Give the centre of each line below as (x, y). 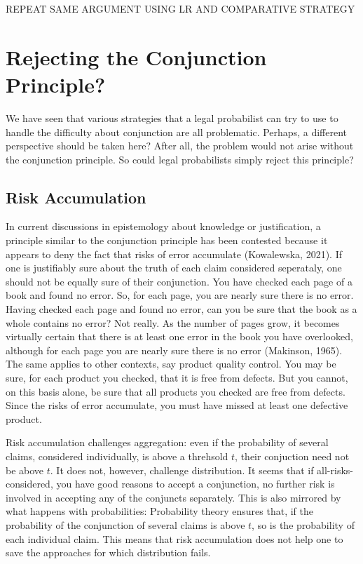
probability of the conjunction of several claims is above (125, 524)
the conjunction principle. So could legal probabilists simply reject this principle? (180, 159)
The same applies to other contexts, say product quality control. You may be (171, 364)
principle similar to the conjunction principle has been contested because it (167, 240)
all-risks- (335, 470)
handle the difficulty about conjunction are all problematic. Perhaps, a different (176, 132)
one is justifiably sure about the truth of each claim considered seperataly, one (174, 268)
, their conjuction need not (292, 456)
